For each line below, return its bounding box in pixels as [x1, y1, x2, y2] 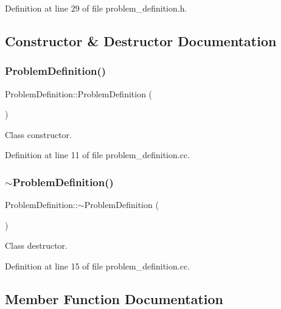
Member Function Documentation [5, 289, 224, 308]
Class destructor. [5, 239, 68, 252]
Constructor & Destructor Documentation [5, 31, 277, 50]
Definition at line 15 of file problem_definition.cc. [5, 259, 190, 272]
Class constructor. [5, 128, 72, 141]
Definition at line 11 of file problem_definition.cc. [5, 148, 190, 161]
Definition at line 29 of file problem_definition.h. [5, 2, 187, 14]
